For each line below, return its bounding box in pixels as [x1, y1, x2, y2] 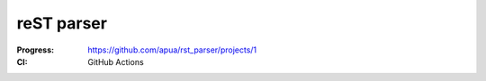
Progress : [16, 45, 54, 55]
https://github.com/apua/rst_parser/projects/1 [87, 45, 257, 55]
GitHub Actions [87, 56, 144, 67]
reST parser [16, 13, 108, 33]
